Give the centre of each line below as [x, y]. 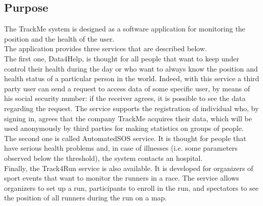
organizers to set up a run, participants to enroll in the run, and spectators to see [131, 187]
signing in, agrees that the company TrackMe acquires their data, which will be [128, 118]
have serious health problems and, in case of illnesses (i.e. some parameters [121, 148]
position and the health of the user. [59, 38]
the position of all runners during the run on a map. [86, 198]
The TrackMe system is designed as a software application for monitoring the [125, 29]
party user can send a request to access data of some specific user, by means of [127, 88]
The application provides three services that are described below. [106, 48]
